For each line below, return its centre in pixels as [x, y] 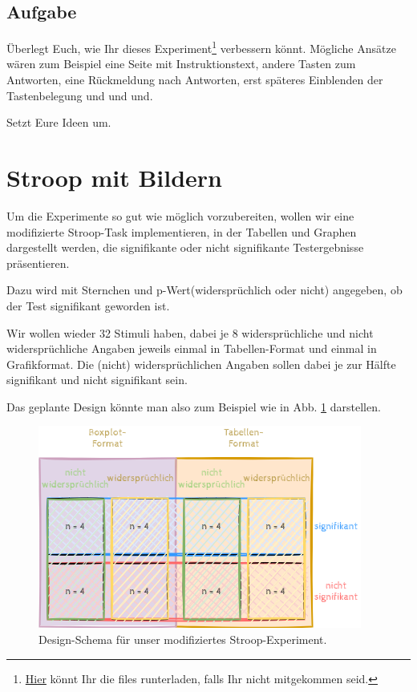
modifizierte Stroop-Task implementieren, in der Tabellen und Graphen [182, 231]
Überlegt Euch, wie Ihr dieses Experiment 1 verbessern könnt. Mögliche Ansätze [201, 47]
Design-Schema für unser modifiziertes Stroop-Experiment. [183, 639]
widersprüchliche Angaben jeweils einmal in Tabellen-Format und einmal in [192, 348]
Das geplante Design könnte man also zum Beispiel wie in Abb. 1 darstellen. [194, 406]
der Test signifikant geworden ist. [88, 305]
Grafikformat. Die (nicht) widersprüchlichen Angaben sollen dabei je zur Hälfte [201, 364]
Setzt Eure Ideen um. [59, 122]
